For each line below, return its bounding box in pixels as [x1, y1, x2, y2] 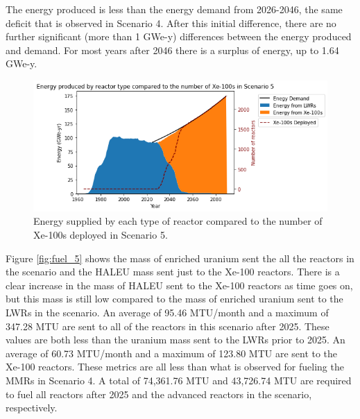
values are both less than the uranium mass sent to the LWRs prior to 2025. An [6, 332, 345, 347]
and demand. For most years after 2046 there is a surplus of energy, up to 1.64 [6, 42, 339, 57]
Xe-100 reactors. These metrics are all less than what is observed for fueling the [6, 359, 344, 374]
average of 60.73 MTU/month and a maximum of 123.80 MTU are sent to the [6, 345, 338, 360]
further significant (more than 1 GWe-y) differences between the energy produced [6, 29, 352, 44]
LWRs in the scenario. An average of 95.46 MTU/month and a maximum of [6, 305, 329, 320]
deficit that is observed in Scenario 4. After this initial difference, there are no [6, 15, 336, 30]
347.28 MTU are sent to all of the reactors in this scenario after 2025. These [6, 318, 329, 333]
